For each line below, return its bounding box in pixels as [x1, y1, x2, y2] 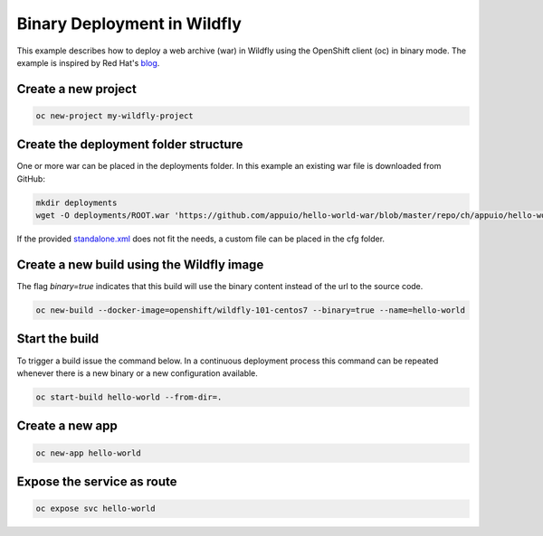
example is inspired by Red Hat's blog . [16, 57, 160, 68]
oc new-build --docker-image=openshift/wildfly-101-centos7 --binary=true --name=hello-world [35, 306, 466, 315]
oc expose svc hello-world [35, 503, 156, 514]
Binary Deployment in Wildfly [16, 14, 242, 33]
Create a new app [16, 418, 118, 434]
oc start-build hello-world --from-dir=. [35, 391, 223, 402]
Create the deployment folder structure [16, 136, 243, 153]
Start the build [16, 331, 100, 347]
